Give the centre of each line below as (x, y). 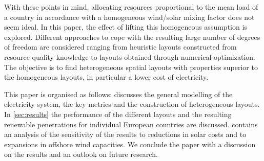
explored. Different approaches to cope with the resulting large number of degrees (132, 37)
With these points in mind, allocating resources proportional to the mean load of (131, 7)
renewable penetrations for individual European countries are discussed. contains (131, 124)
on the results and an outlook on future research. (81, 154)
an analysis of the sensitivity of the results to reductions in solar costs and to (125, 134)
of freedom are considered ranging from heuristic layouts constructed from (120, 47)
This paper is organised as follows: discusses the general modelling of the (118, 94)
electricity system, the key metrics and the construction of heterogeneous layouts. (132, 104)
